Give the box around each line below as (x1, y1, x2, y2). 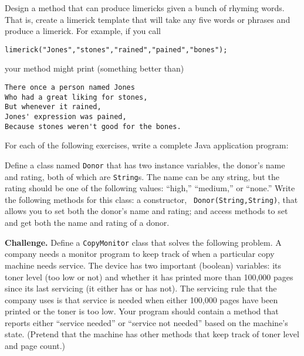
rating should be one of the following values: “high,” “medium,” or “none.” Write (5, 182, 295, 194)
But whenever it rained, (5, 103, 102, 111)
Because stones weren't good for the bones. (5, 122, 181, 131)
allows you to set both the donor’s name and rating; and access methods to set (5, 205, 288, 217)
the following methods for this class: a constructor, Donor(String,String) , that (5, 193, 298, 205)
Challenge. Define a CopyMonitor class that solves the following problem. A (5, 236, 282, 248)
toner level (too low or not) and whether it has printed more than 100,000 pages (5, 270, 293, 283)
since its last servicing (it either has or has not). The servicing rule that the (5, 282, 277, 294)
